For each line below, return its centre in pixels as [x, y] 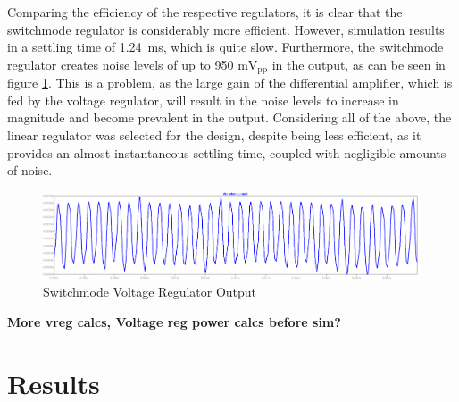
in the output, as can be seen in [359, 64]
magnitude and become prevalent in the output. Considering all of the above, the [229, 117]
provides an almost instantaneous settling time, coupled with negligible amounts [227, 152]
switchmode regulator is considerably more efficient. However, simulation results [226, 29]
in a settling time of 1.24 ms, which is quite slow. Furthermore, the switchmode [225, 47]
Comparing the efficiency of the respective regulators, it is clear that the [205, 12]
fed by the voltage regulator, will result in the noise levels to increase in [203, 100]
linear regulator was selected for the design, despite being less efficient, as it [214, 135]
